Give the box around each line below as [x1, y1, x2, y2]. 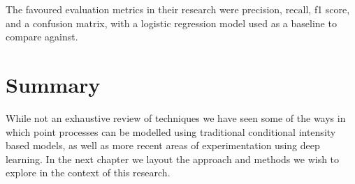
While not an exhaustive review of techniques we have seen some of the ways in [6, 110, 346, 125]
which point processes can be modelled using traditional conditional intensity [6, 124, 336, 139]
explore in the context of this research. [6, 165, 171, 180]
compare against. [6, 29, 78, 44]
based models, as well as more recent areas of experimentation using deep [6, 138, 320, 153]
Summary [6, 70, 101, 98]
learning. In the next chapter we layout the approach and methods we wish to [6, 151, 340, 166]
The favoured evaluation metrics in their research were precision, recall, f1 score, [6, 2, 350, 16]
